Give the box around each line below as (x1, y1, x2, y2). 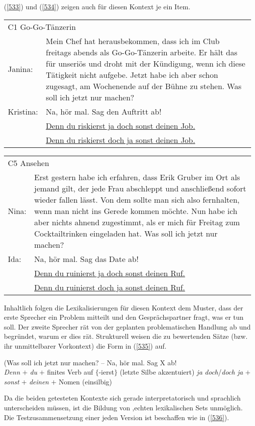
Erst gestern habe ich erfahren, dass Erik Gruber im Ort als (34, 171, 240, 183)
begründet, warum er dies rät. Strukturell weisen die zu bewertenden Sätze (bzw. (4, 331, 248, 341)
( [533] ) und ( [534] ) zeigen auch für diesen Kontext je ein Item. (4, 1, 191, 11)
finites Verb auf (47, 367, 93, 377)
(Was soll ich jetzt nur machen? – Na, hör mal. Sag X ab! (4, 357, 177, 367)
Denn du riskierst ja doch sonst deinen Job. (46, 119, 195, 131)
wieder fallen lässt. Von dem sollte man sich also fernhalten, (34, 193, 240, 205)
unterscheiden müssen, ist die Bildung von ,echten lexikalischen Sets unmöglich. (4, 402, 243, 412)
